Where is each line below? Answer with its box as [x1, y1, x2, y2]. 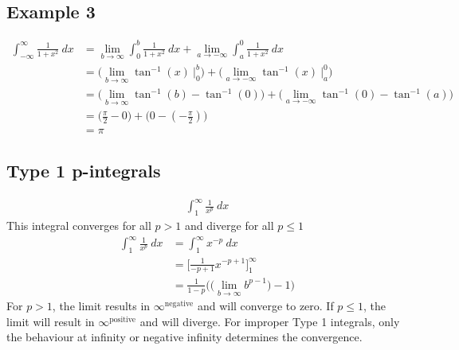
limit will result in [6, 313, 95, 329]
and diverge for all [184, 217, 274, 234]
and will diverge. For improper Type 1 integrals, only [139, 313, 400, 329]
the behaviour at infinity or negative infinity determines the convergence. [6, 329, 363, 345]
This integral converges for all [6, 217, 151, 234]
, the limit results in [52, 297, 151, 314]
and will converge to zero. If [197, 297, 334, 314]
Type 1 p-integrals [6, 157, 161, 182]
